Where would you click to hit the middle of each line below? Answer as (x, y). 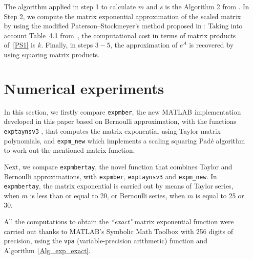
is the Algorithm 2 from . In (207, 6)
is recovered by (211, 45)
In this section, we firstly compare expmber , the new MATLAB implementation (123, 111)
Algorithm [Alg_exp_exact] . (47, 250)
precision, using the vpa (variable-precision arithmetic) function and (106, 241)
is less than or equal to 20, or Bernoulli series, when (107, 195)
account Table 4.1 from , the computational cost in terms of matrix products (120, 35)
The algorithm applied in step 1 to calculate (70, 6)
